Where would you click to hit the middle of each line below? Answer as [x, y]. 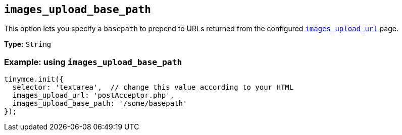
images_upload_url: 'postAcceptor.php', [93, 95]
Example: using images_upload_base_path [93, 62]
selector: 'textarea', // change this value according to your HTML [153, 87]
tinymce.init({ [34, 79]
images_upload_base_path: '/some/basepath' [100, 104]
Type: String [28, 44]
